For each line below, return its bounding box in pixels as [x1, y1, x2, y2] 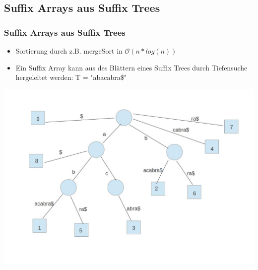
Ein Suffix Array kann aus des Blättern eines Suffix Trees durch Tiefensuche [15, 62, 248, 72]
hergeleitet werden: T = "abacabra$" [15, 72, 127, 82]
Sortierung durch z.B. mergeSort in [15, 46, 123, 56]
